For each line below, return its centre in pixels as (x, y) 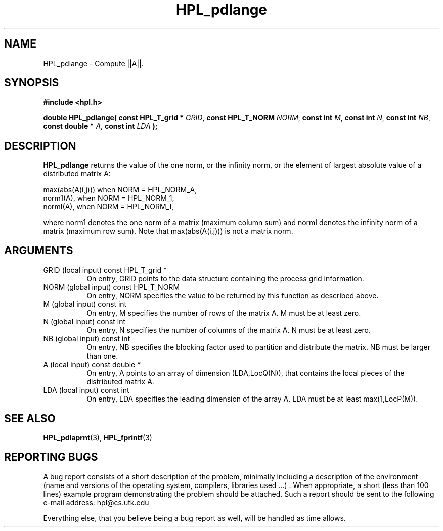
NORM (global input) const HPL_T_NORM (112, 287)
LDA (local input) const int (86, 390)
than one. (102, 356)
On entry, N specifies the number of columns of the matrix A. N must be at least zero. (229, 330)
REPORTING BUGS (51, 457)
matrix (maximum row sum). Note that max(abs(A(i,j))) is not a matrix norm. (168, 231)
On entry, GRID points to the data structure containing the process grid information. (225, 279)
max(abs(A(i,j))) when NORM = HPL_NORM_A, (120, 190)
